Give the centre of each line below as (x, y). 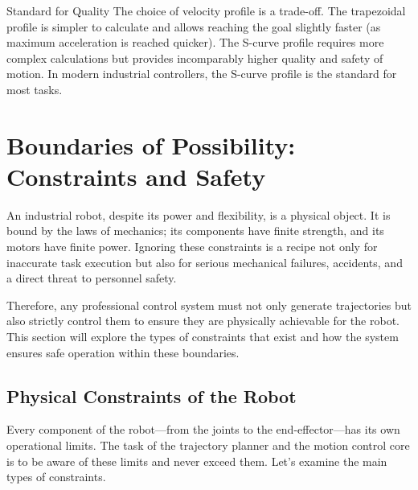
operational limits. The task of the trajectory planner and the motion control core (208, 445)
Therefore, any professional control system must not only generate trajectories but (209, 305)
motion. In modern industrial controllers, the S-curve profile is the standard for (202, 74)
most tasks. (35, 89)
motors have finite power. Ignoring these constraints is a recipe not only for (192, 247)
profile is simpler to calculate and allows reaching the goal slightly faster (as (194, 26)
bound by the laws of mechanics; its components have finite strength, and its (195, 231)
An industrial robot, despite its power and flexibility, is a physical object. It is (199, 214)
